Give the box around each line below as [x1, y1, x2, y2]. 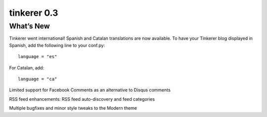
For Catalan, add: [9, 64, 44, 71]
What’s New [9, 22, 50, 30]
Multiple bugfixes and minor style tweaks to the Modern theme [9, 105, 137, 111]
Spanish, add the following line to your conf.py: [9, 42, 105, 48]
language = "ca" [18, 76, 57, 82]
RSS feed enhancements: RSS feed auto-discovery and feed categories [9, 96, 155, 102]
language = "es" [18, 54, 57, 59]
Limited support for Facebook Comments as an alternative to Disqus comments [9, 87, 171, 93]
